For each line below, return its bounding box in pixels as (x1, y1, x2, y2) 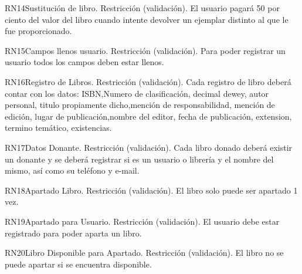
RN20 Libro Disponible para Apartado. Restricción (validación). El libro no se (5, 246, 284, 259)
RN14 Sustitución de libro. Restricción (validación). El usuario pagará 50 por (5, 2, 280, 13)
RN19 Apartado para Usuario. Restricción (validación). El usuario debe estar (5, 215, 280, 227)
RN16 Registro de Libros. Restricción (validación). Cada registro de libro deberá (5, 75, 291, 87)
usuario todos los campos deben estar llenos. (5, 56, 164, 68)
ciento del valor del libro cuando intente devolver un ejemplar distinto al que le (5, 13, 289, 25)
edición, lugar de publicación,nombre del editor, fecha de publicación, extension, (5, 110, 292, 122)
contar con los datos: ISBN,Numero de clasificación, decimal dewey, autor (5, 87, 269, 99)
